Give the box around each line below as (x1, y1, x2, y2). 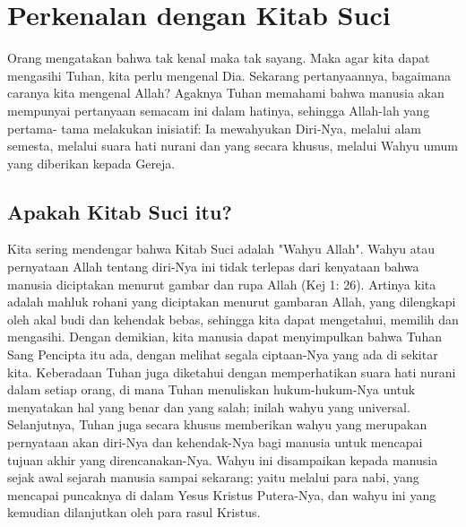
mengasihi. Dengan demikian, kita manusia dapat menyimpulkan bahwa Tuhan (7, 327, 442, 346)
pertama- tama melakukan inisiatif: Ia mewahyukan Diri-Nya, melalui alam (7, 118, 421, 137)
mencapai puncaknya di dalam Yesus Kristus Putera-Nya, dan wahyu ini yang (7, 485, 436, 504)
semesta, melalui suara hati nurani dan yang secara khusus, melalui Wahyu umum (7, 136, 459, 155)
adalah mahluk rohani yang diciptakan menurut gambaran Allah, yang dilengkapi (7, 292, 456, 311)
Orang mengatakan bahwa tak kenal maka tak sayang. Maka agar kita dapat (7, 48, 430, 67)
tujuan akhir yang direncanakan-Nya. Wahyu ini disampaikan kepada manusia (7, 450, 438, 469)
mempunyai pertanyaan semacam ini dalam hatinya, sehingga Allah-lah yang (7, 100, 430, 119)
